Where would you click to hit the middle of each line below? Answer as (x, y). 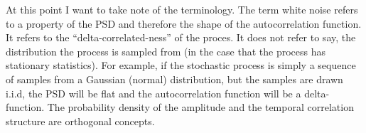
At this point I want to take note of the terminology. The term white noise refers (182, 9)
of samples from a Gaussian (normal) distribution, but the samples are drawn (174, 79)
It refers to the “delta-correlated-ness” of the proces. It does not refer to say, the (181, 37)
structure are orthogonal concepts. (80, 121)
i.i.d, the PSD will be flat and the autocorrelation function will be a (154, 93)
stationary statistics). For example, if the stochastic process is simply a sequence (181, 65)
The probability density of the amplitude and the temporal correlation (200, 107)
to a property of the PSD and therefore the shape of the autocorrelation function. (184, 23)
